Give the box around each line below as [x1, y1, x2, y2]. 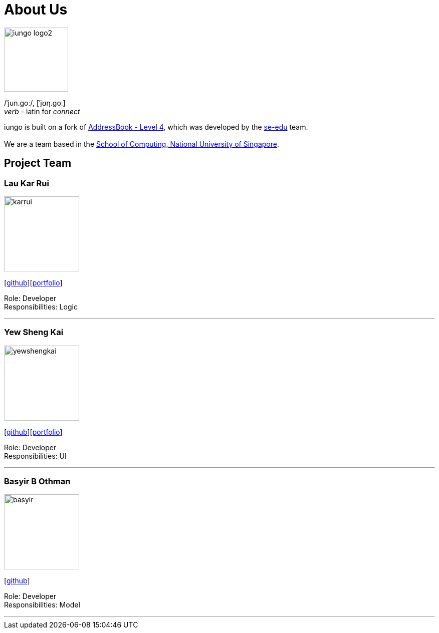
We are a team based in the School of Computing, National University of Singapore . [4, 139, 280, 148]
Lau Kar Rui [4, 178, 49, 188]
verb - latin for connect [4, 107, 80, 116]
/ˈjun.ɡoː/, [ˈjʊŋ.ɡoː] [4, 98, 66, 107]
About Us [4, 1, 68, 18]
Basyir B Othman [4, 476, 71, 487]
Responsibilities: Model [4, 600, 80, 609]
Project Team [4, 157, 72, 170]
